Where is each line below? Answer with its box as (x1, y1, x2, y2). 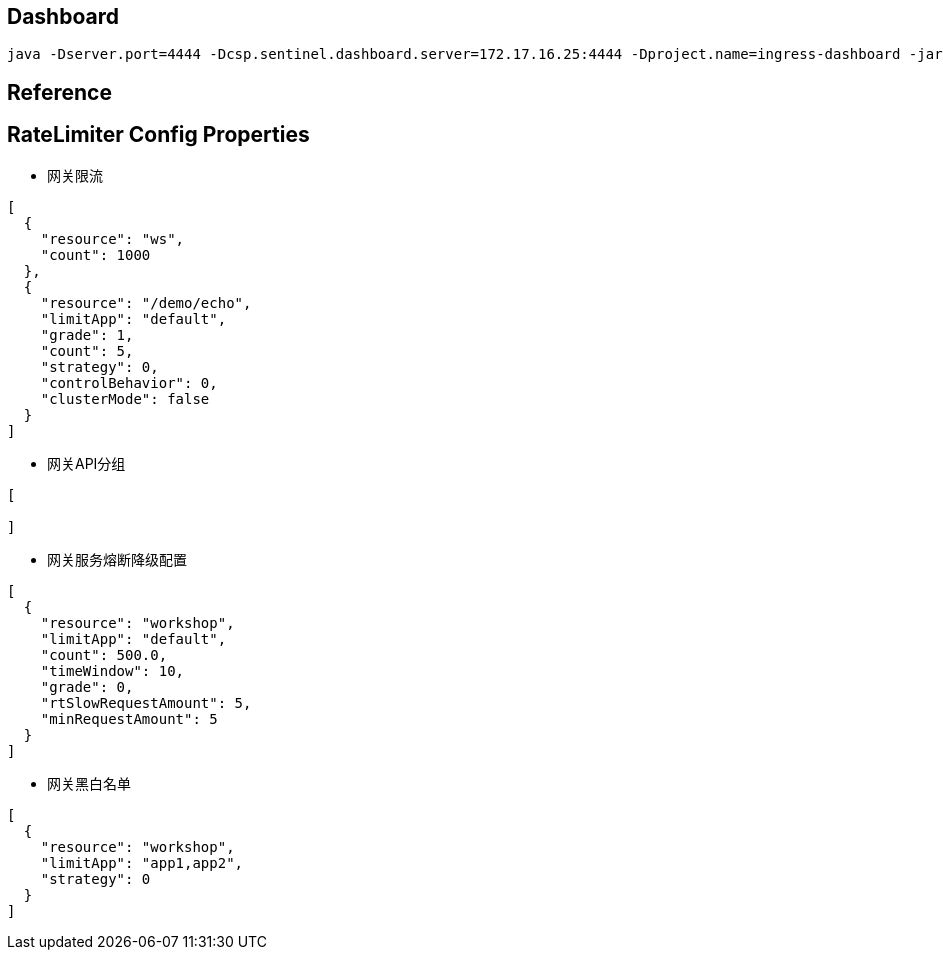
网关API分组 (47, 454, 126, 472)
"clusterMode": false (40, 390, 210, 407)
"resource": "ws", (40, 230, 185, 247)
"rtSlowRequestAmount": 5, (40, 694, 252, 711)
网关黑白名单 (47, 774, 131, 792)
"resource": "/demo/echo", (40, 294, 252, 311)
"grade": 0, (40, 678, 134, 695)
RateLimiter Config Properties (7, 122, 310, 148)
